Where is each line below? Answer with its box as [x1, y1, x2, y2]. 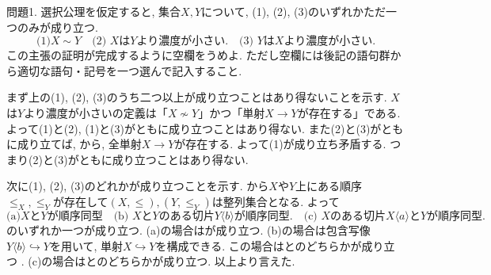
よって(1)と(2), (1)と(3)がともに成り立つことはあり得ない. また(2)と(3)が [6, 120, 382, 136]
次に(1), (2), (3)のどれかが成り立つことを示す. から [6, 178, 269, 194]
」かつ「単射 [198, 104, 265, 120]
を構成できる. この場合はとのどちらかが [155, 237, 362, 254]
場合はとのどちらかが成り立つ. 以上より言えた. [52, 253, 295, 269]
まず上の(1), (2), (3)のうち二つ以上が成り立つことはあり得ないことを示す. [6, 89, 387, 105]
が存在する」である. [297, 104, 401, 120]
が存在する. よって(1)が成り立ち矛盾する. [174, 136, 386, 152]
